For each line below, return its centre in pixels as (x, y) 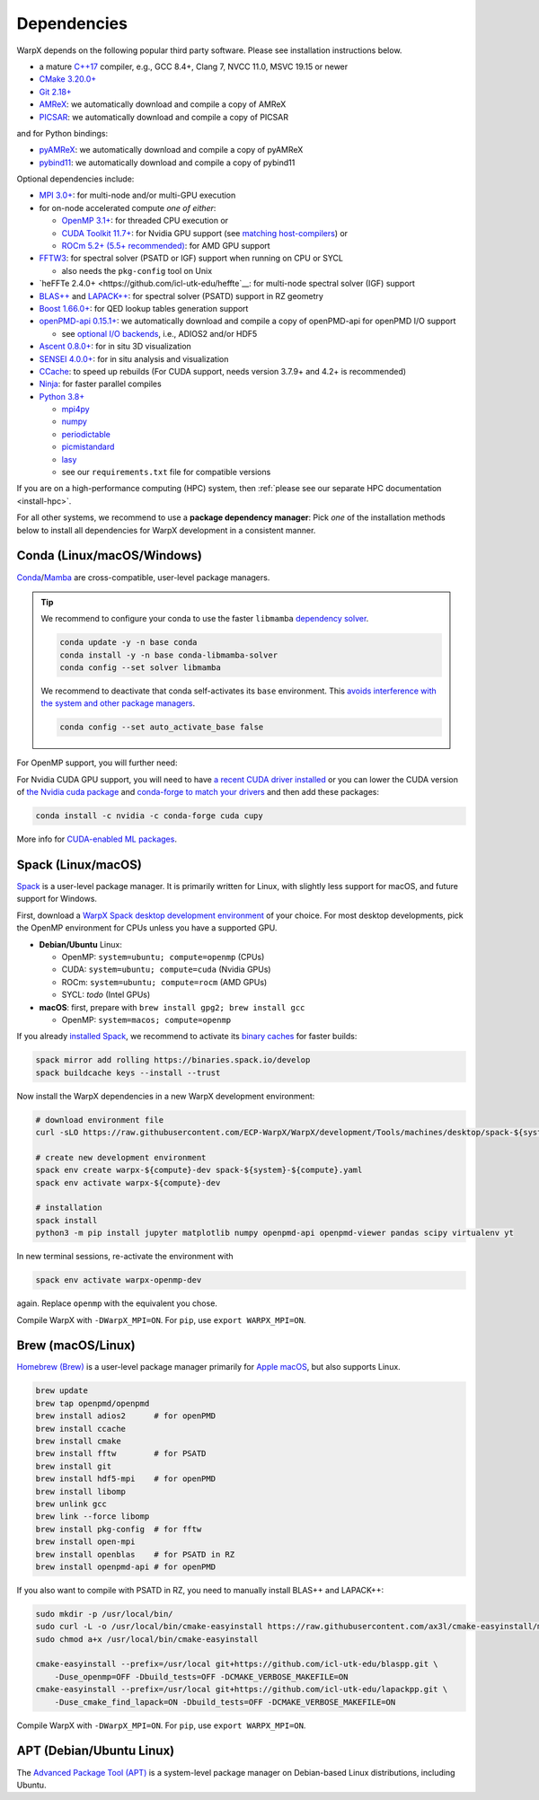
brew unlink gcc (71, 1504)
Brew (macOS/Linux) (76, 1346)
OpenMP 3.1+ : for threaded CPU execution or (145, 221)
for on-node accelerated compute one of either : (128, 207)
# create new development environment (121, 1157)
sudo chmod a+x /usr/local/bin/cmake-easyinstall (147, 1639)
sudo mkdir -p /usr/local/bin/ (105, 1614)
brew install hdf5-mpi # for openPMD (125, 1479)
